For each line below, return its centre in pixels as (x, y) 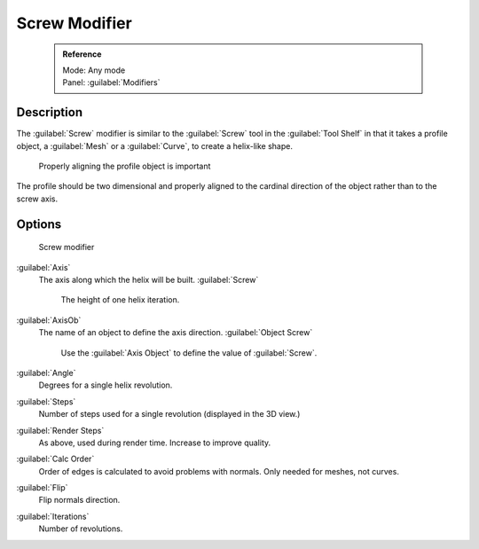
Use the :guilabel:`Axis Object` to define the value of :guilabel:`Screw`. (189, 353)
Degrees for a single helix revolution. (106, 385)
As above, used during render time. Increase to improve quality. (155, 443)
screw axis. (37, 199)
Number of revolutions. (81, 529)
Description (50, 112)
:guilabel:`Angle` (46, 373)
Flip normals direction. (79, 500)
